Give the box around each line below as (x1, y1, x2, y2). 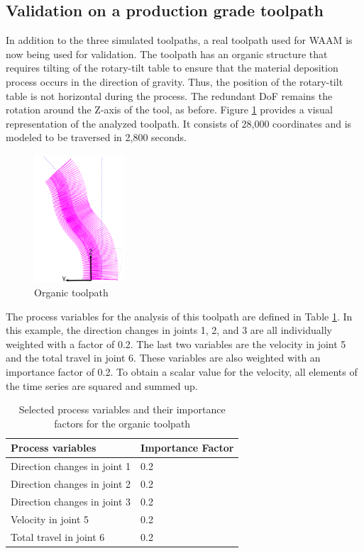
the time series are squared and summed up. (6, 378, 198, 393)
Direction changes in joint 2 (11, 476, 131, 491)
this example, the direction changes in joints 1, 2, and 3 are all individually (6, 323, 333, 337)
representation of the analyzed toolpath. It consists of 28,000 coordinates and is (6, 116, 352, 130)
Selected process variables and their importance (18, 402, 226, 417)
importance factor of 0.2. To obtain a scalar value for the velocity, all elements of (6, 364, 358, 379)
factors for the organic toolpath (54, 415, 191, 430)
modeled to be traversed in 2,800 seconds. (6, 130, 187, 145)
